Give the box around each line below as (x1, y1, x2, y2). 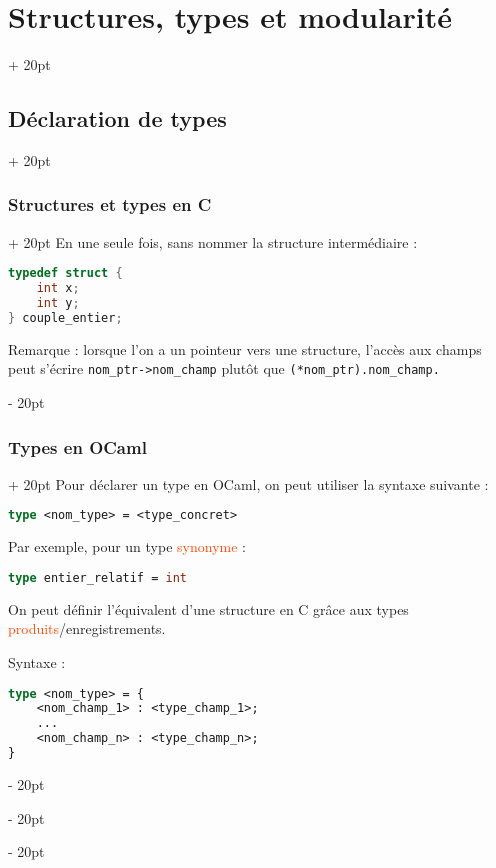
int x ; (36, 281, 80, 296)
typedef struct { (8, 266, 123, 281)
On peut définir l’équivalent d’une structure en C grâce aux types (8, 598, 409, 619)
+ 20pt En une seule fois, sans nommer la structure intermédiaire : (8, 231, 418, 252)
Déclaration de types (8, 103, 227, 134)
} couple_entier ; (8, 310, 123, 325)
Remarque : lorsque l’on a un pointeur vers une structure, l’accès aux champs (8, 338, 482, 359)
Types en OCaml (8, 434, 147, 459)
